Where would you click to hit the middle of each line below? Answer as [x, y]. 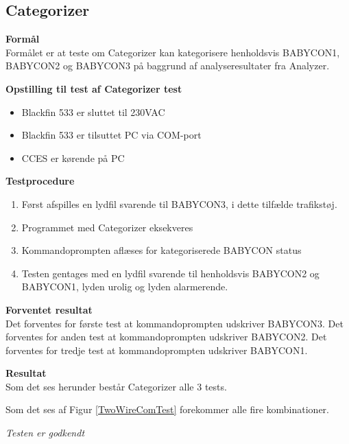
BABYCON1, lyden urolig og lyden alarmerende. [125, 287]
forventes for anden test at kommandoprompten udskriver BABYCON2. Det [166, 337]
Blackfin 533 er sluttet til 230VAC [93, 112]
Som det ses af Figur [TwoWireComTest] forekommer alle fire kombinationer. [167, 409]
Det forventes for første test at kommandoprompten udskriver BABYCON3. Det [174, 323]
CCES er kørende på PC [73, 157]
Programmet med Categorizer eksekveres [107, 227]
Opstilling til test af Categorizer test [94, 88]
